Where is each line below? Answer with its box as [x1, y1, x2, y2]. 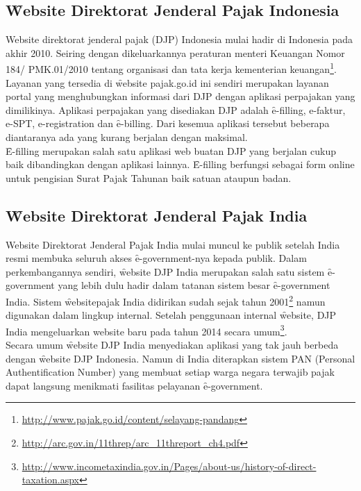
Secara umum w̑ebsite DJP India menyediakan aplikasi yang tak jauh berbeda [6, 338, 339, 352]
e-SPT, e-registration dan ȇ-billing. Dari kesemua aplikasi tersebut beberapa [6, 116, 330, 131]
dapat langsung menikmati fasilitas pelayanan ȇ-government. [6, 378, 263, 392]
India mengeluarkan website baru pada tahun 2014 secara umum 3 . [6, 322, 287, 338]
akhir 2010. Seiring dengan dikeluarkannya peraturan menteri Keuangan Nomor [6, 45, 345, 60]
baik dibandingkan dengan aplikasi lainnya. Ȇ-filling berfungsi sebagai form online [6, 157, 355, 172]
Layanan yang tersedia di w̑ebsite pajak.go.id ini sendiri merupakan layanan [6, 75, 329, 90]
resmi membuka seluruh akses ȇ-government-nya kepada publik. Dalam [6, 251, 307, 265]
